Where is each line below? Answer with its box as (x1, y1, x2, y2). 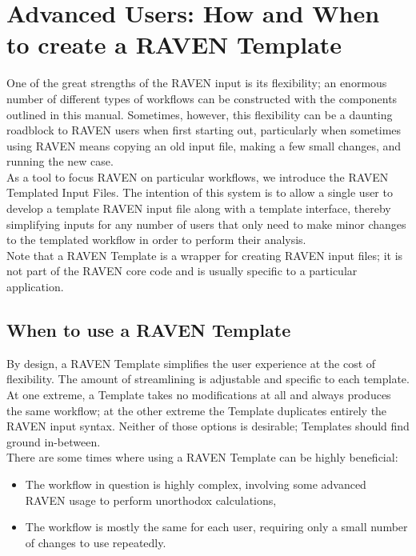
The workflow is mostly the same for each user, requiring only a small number (25, 518, 408, 535)
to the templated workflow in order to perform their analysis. (6, 231, 306, 248)
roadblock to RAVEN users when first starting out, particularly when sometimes (6, 122, 402, 138)
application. (6, 278, 64, 295)
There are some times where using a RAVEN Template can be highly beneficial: (6, 449, 398, 466)
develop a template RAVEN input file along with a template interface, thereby (6, 200, 391, 217)
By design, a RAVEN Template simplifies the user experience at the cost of (6, 354, 376, 371)
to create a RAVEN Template (6, 28, 342, 61)
